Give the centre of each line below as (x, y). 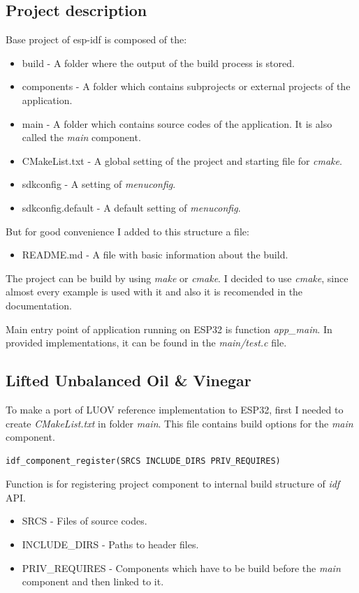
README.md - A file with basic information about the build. (155, 255)
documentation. (39, 305)
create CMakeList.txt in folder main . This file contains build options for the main (179, 423)
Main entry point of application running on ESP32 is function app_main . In (169, 329)
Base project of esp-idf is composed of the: (96, 39)
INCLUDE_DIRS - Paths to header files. (110, 544)
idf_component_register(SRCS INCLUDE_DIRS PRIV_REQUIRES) (143, 461)
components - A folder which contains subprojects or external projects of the (186, 86)
